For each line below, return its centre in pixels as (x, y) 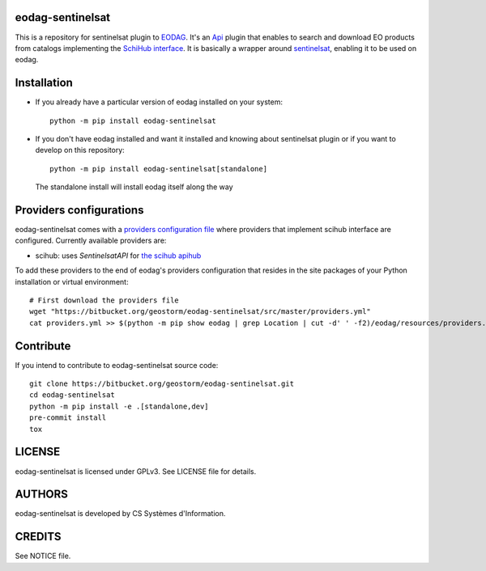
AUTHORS (42, 495)
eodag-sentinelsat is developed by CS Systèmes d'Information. (120, 514)
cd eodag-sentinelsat (72, 395)
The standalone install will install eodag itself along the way (134, 187)
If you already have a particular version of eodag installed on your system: (159, 102)
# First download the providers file (104, 300)
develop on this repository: (80, 150)
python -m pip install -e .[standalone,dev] (119, 406)
